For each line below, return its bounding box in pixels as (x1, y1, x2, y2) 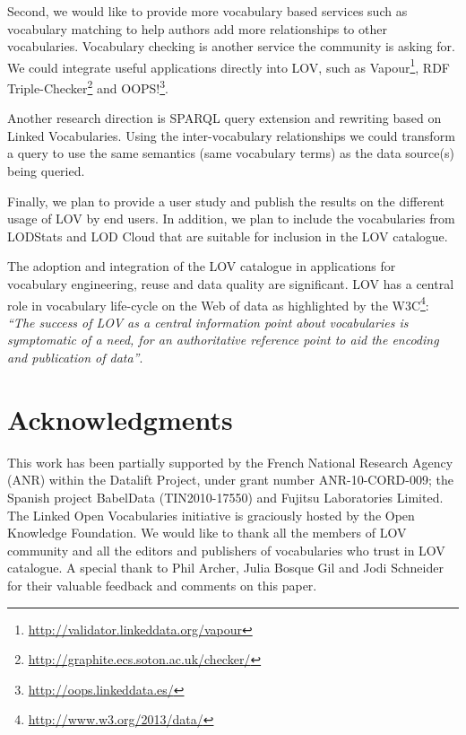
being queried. (7, 162, 85, 180)
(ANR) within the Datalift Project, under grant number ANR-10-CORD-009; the (7, 470, 453, 489)
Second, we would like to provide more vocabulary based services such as (7, 2, 408, 20)
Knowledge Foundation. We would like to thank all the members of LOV (7, 523, 407, 542)
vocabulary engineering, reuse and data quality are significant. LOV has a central (7, 275, 454, 293)
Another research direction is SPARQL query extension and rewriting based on (7, 109, 442, 127)
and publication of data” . (7, 348, 143, 367)
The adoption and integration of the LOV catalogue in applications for (7, 257, 396, 276)
